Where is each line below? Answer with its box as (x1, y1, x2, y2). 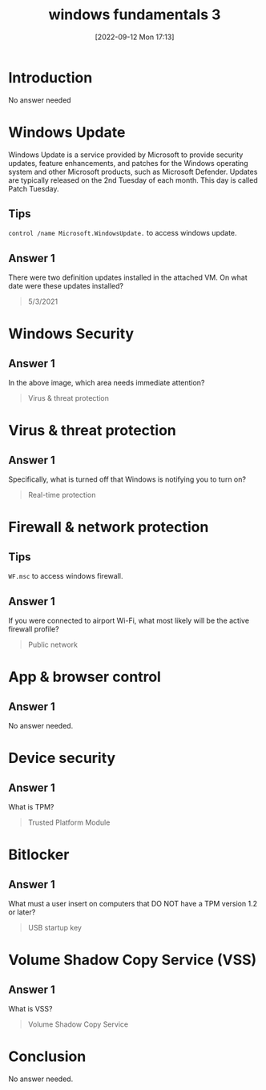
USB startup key (27, 923, 83, 933)
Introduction (8, 68, 93, 87)
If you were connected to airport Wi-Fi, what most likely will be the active (8, 616, 250, 626)
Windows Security (8, 325, 135, 343)
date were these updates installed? (8, 281, 124, 291)
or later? (8, 907, 36, 917)
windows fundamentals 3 (48, 6, 221, 24)
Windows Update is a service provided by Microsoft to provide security (8, 150, 244, 159)
